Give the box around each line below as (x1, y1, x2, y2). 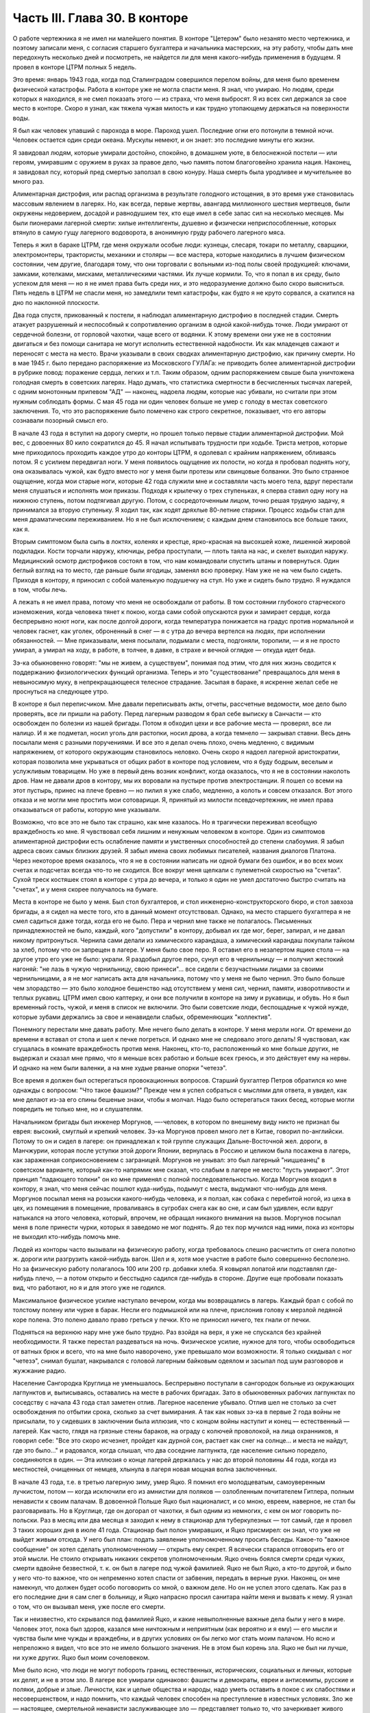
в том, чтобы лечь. (12, 586, 68, 594)
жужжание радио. (12, 1366, 66, 1375)
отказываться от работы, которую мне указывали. (12, 805, 161, 813)
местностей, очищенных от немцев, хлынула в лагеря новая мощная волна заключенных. (12, 1465, 277, 1473)
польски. (12, 1516, 39, 1525)
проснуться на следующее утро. (12, 687, 109, 695)
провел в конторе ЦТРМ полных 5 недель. (12, 62, 137, 71)
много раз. (12, 177, 45, 186)
